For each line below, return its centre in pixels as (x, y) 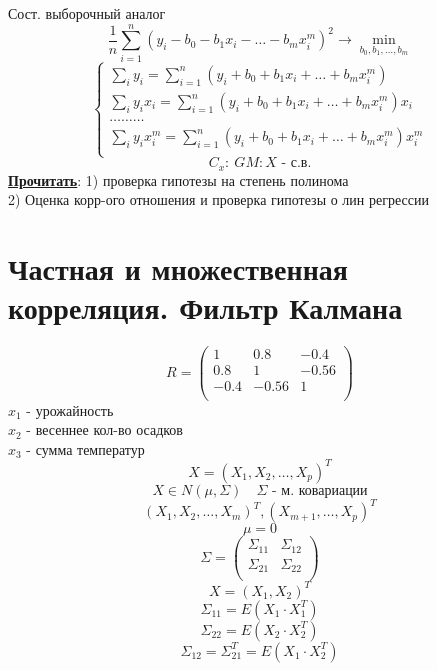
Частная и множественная (178, 268)
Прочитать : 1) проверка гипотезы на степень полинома (178, 179)
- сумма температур (85, 448)
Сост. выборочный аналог (87, 13)
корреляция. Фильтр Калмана (205, 307)
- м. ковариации (319, 490)
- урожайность (70, 409)
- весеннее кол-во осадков (104, 429)
